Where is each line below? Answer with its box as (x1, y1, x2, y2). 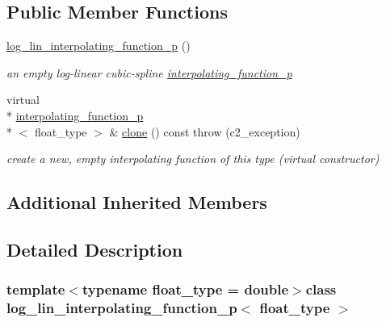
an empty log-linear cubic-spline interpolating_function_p (6, 64, 292, 81)
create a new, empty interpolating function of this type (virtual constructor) (6, 150, 380, 167)
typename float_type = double (82, 279, 289, 299)
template (6, 279, 65, 299)
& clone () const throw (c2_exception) (109, 123, 300, 140)
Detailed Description (6, 236, 183, 261)
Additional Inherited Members (6, 190, 267, 215)
